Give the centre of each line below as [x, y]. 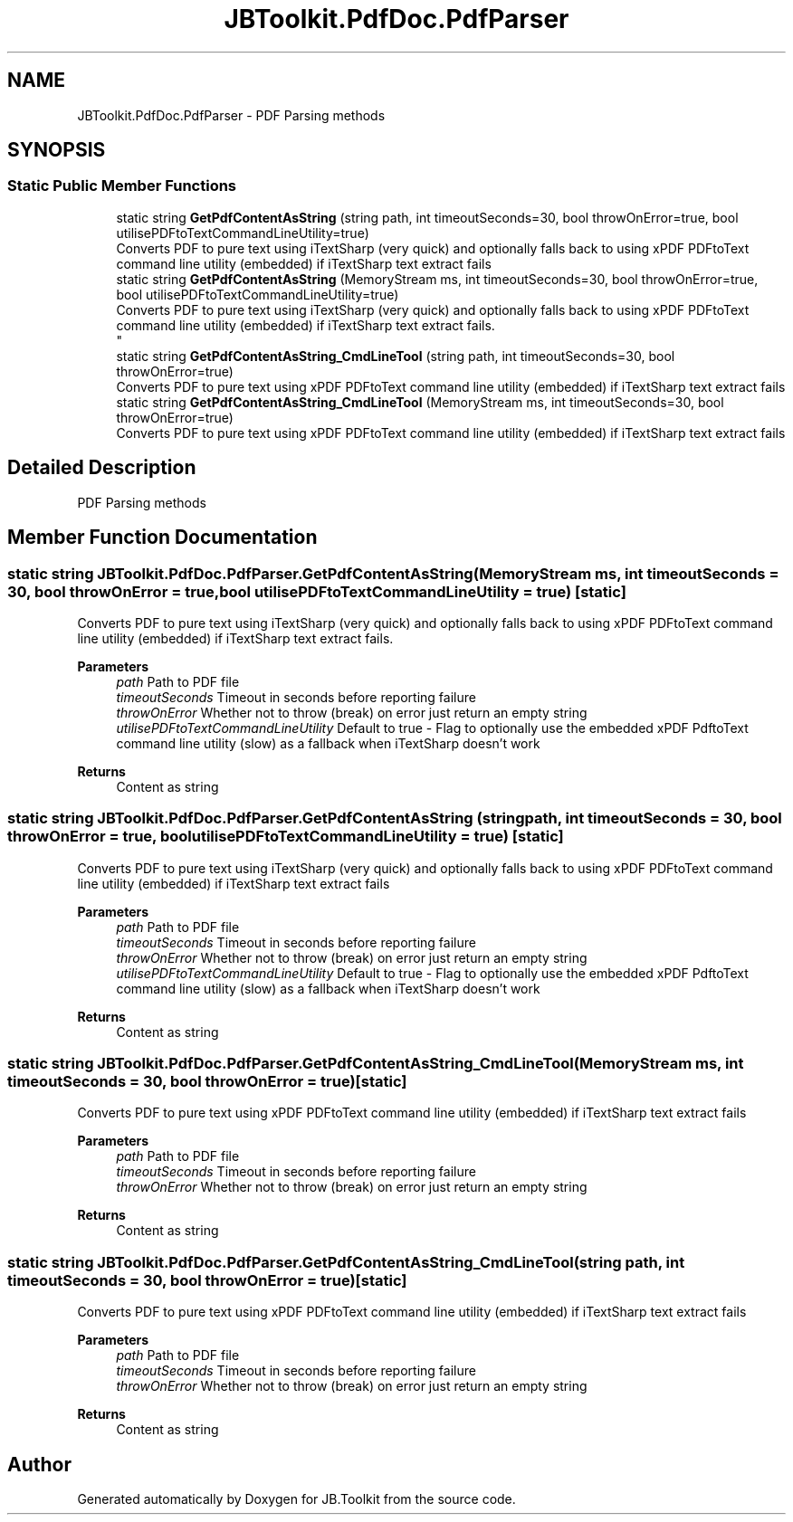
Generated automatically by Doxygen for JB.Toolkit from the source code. [296, 1498]
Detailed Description [102, 468]
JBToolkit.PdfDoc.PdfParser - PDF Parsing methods [231, 115]
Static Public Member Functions [122, 186]
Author [39, 1464]
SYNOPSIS [57, 150]
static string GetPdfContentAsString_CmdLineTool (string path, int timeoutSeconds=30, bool [396, 356]
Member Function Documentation [162, 537]
